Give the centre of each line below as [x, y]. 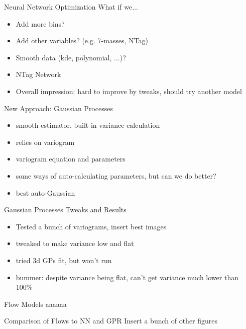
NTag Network [38, 74]
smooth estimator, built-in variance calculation [88, 125]
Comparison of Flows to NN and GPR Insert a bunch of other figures [111, 321]
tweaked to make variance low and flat [75, 243]
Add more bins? [40, 23]
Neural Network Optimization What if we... [71, 7]
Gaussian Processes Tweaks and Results [65, 210]
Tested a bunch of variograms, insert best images [91, 226]
